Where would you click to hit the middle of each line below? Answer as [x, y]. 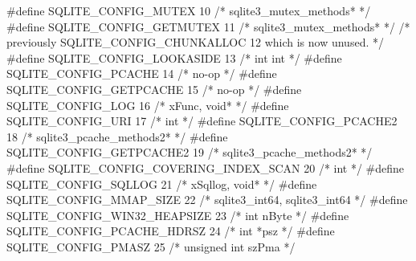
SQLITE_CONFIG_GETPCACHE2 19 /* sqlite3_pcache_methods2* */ [190, 152]
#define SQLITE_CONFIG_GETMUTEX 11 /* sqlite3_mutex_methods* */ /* [208, 26]
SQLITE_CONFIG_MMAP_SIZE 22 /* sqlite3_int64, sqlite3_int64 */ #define [207, 200]
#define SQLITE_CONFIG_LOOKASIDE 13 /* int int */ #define [174, 57]
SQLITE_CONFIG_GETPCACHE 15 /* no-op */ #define [154, 89]
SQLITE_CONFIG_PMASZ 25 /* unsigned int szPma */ [151, 246]
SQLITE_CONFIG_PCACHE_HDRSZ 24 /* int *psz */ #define [171, 231]
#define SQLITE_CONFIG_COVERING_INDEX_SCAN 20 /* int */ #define [206, 167]
